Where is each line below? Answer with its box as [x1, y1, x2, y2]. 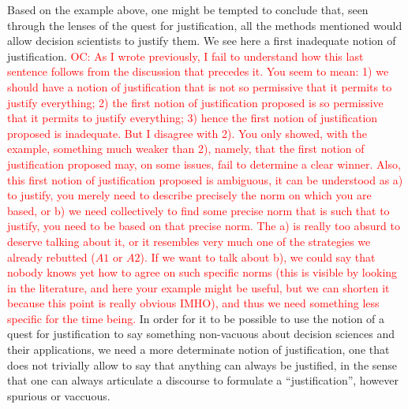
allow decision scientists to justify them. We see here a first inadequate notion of [7, 32, 396, 49]
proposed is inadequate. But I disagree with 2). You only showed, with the [7, 125, 367, 141]
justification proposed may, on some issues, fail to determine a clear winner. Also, [7, 155, 401, 172]
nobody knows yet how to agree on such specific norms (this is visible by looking [7, 264, 398, 281]
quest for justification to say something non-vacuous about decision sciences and [7, 325, 395, 342]
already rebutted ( [7, 248, 95, 265]
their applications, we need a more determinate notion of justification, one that [7, 341, 390, 358]
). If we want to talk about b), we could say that [140, 248, 376, 265]
